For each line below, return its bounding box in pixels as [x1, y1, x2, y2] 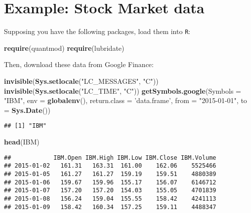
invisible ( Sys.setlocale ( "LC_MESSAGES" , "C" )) [4, 75, 159, 86]
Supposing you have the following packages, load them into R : [4, 26, 191, 36]
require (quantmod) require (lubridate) [4, 42, 125, 53]
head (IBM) [4, 137, 40, 146]
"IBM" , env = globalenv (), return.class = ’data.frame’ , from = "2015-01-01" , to [4, 95, 247, 106]
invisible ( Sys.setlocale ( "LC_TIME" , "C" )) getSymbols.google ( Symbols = [4, 85, 241, 96]
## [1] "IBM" [4, 122, 46, 130]
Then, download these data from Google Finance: [4, 59, 154, 70]
